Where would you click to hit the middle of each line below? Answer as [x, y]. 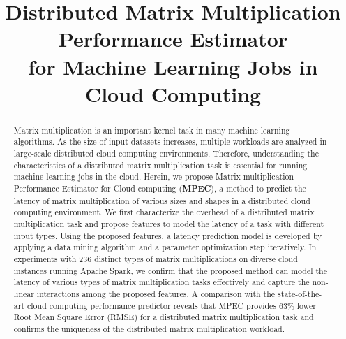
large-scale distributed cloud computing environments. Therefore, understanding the [166, 153]
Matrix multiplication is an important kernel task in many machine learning [152, 130]
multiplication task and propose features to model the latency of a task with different [169, 223]
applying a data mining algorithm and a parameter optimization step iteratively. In [165, 247]
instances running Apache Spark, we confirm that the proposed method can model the [171, 270]
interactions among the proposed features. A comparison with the [156, 293]
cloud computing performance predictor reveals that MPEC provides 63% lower [171, 305]
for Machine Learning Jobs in [173, 66]
